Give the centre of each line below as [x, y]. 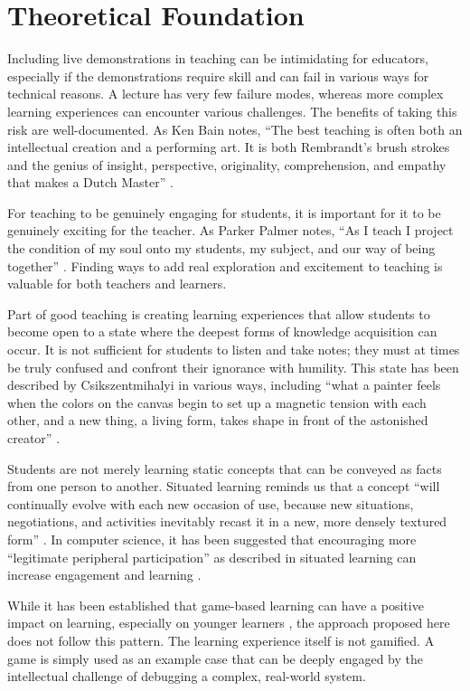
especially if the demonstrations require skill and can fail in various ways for [218, 76]
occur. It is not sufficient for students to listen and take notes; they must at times [234, 350]
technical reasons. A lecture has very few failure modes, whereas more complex [226, 94]
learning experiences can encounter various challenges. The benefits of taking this [232, 111]
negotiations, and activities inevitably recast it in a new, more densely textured [227, 521]
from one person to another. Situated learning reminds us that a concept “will [224, 486]
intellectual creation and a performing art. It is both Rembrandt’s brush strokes [229, 147]
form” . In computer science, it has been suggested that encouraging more [212, 539]
